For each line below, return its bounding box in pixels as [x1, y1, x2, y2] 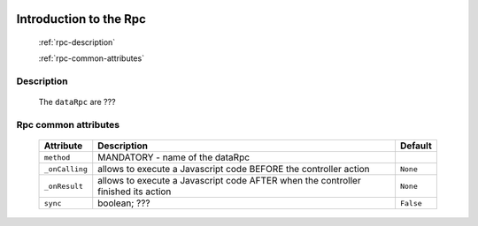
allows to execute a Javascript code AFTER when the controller [97, 175, 362, 187]
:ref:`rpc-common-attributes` [38, 53, 145, 64]
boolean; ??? [97, 197, 150, 209]
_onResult [43, 181, 84, 191]
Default [399, 139, 433, 152]
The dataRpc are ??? [38, 97, 116, 108]
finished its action [97, 185, 172, 198]
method [43, 153, 71, 162]
